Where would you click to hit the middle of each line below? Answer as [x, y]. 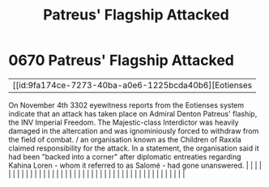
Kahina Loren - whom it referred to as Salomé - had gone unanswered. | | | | [135, 165]
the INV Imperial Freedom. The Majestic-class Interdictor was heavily [124, 122]
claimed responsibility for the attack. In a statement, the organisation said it [134, 148]
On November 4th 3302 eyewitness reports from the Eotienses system [126, 105]
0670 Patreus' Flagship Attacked [122, 60]
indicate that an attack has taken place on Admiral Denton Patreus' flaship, [133, 113]
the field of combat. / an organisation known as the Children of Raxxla [125, 139]
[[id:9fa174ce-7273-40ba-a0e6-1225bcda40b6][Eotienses [132, 85]
